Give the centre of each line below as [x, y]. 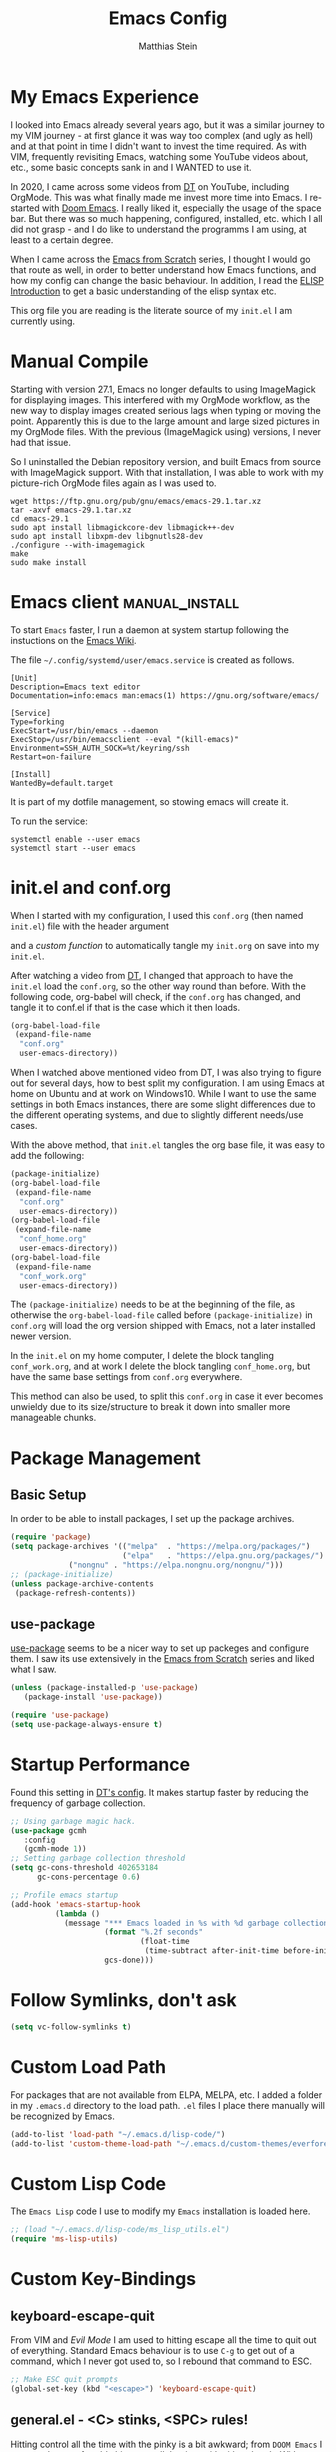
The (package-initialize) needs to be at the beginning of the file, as [153, 1304]
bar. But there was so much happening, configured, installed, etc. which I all [166, 218]
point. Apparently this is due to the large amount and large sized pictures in [165, 421]
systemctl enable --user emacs [75, 839]
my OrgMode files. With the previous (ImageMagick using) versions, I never [166, 431]
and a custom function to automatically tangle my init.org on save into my [165, 945]
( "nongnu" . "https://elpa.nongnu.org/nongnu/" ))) [176, 1565]
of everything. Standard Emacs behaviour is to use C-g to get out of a [152, 2351]
